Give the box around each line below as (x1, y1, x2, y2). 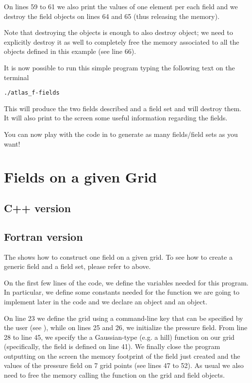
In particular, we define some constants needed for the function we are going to (4, 287, 239, 297)
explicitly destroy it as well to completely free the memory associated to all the (4, 36, 239, 47)
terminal (4, 72, 29, 82)
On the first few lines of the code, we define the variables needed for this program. (4, 277, 249, 287)
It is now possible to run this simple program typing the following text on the (4, 62, 235, 72)
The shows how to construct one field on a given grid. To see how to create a (4, 251, 233, 262)
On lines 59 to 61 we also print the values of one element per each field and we (4, 1, 238, 11)
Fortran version (4, 229, 83, 244)
